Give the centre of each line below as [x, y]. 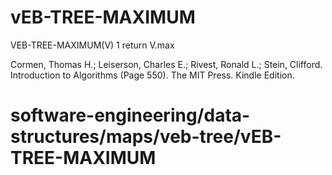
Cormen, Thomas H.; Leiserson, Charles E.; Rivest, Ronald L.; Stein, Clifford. [166, 64]
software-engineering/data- [130, 115]
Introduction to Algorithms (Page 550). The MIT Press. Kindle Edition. [152, 75]
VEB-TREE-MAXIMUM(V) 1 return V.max [92, 45]
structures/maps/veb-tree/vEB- [146, 137]
